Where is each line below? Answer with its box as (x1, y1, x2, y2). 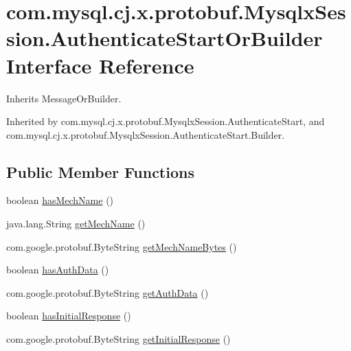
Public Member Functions (6, 161, 194, 182)
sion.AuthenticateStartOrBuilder (6, 24, 323, 52)
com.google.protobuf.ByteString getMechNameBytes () (6, 239, 237, 253)
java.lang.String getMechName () (6, 216, 146, 231)
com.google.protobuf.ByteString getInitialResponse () (6, 332, 231, 346)
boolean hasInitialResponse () (6, 308, 131, 323)
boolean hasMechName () (6, 193, 114, 207)
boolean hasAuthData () (6, 262, 109, 277)
